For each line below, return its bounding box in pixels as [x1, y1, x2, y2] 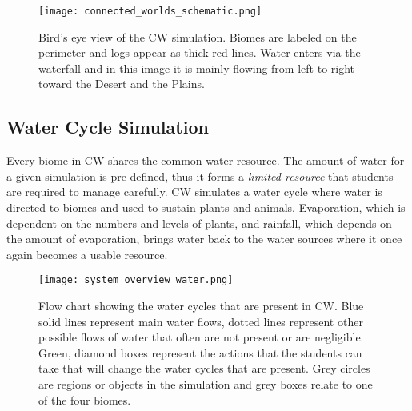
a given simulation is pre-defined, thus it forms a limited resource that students [6, 167, 394, 184]
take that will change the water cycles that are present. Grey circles [38, 360, 370, 377]
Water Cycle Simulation [6, 114, 209, 139]
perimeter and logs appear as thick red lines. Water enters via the [38, 44, 361, 61]
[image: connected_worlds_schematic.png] [38, 6, 262, 17]
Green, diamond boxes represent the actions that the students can [38, 344, 362, 361]
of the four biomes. [38, 391, 131, 408]
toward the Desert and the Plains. [38, 75, 205, 92]
